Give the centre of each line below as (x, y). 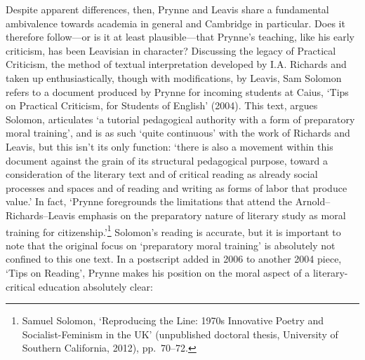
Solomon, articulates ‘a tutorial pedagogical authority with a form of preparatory (180, 119)
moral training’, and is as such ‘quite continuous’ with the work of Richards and (178, 133)
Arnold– (313, 201)
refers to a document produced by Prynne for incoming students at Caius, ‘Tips (177, 91)
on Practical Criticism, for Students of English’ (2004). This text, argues (162, 105)
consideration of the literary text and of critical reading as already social (162, 174)
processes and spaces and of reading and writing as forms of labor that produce (177, 187)
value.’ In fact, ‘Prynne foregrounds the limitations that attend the (149, 201)
